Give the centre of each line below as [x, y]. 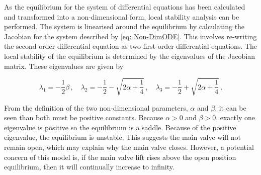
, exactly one [235, 117]
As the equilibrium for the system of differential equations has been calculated [125, 7]
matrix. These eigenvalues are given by [64, 66]
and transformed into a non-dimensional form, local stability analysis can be [122, 16]
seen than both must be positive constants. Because [84, 117]
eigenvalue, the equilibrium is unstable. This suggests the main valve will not [123, 137]
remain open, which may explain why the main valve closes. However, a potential [129, 147]
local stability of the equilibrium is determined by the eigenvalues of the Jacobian [130, 56]
